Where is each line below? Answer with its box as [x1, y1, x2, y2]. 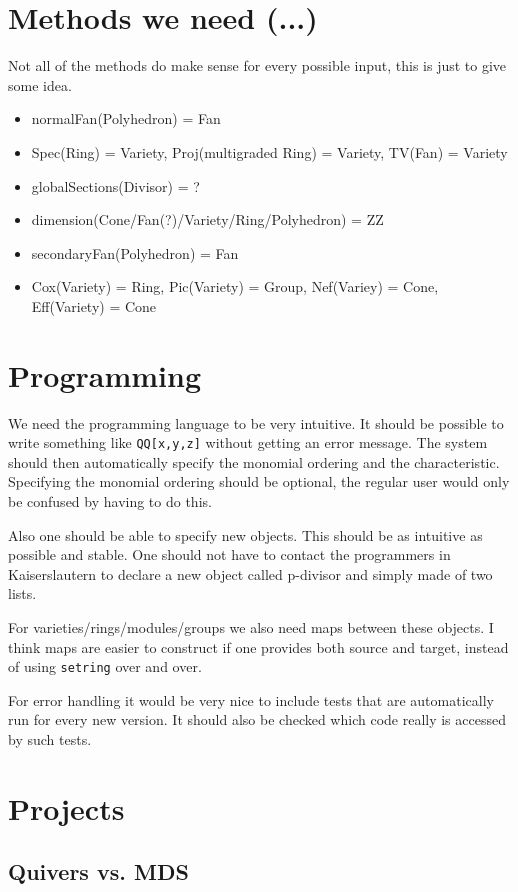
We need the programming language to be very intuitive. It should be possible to [8, 412, 504, 433]
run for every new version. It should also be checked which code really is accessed [8, 709, 506, 730]
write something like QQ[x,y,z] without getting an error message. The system [8, 432, 488, 453]
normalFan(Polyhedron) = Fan [31, 108, 221, 129]
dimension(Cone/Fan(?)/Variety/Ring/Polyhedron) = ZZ [31, 209, 384, 230]
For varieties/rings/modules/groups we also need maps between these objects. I [8, 617, 494, 637]
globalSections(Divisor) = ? [31, 175, 200, 196]
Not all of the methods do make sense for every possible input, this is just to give [8, 55, 507, 76]
